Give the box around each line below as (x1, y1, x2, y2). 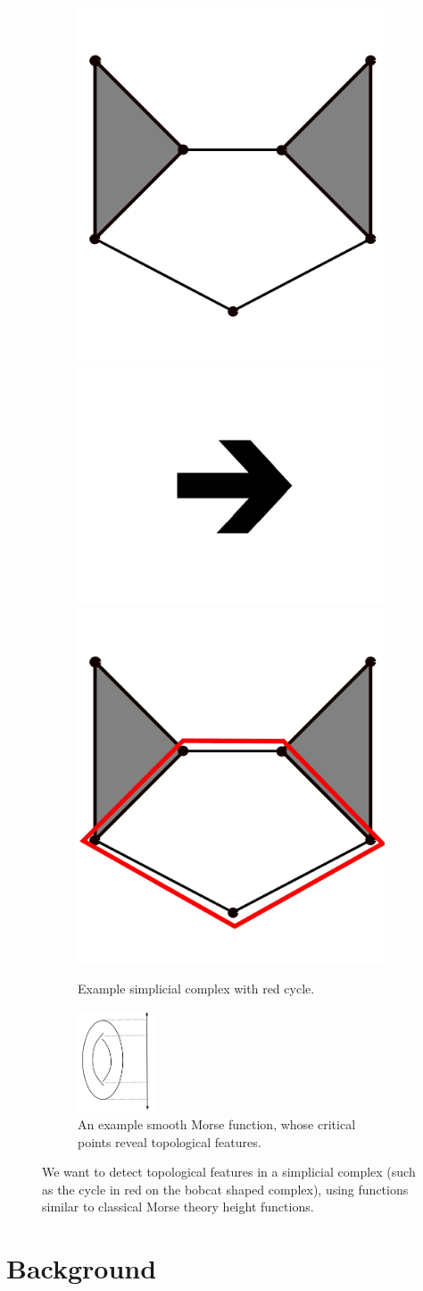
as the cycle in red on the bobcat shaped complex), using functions (42, 1179, 409, 1198)
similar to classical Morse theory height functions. (42, 1197, 314, 1216)
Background (6, 1250, 157, 1287)
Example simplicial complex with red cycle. (78, 979, 315, 998)
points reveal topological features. (78, 1132, 261, 1151)
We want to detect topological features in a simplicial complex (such (42, 1162, 416, 1181)
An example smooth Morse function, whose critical (78, 1114, 356, 1133)
